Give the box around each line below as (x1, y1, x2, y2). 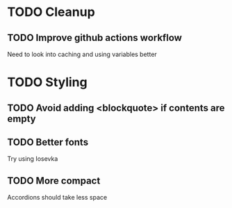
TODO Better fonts (7, 136, 89, 148)
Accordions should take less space (7, 193, 108, 202)
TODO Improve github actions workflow (7, 32, 183, 44)
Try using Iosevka (7, 155, 58, 163)
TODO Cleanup (7, 4, 95, 20)
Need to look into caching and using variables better (7, 50, 158, 58)
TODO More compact (7, 175, 101, 187)
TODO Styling (7, 74, 88, 90)
